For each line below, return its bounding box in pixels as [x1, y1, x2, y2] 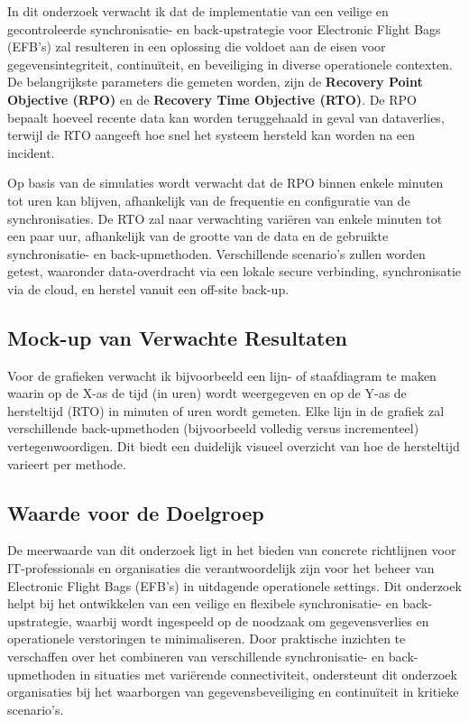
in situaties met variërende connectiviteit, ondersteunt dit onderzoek [79, 664, 457, 683]
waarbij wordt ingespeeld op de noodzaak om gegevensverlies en [76, 611, 429, 630]
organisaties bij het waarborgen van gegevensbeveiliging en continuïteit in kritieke [7, 682, 459, 701]
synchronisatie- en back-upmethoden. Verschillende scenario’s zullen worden [7, 244, 426, 263]
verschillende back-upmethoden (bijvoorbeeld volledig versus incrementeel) [7, 419, 419, 438]
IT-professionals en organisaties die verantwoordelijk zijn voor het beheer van [7, 559, 435, 578]
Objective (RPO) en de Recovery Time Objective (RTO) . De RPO [7, 89, 417, 108]
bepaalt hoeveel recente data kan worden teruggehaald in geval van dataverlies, [7, 107, 445, 126]
